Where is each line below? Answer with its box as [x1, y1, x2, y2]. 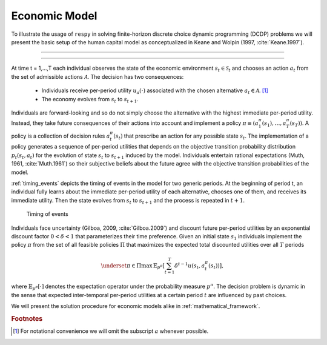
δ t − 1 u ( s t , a [174, 261, 205, 270]
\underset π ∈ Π [101, 262, 142, 269]
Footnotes [11, 314, 43, 323]
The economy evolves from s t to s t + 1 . [41, 95, 139, 104]
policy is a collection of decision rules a [11, 132, 110, 139]
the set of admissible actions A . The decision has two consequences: [11, 73, 184, 80]
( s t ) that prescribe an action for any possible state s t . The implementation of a [113, 132, 309, 141]
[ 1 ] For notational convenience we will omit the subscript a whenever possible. [13, 327, 209, 335]
